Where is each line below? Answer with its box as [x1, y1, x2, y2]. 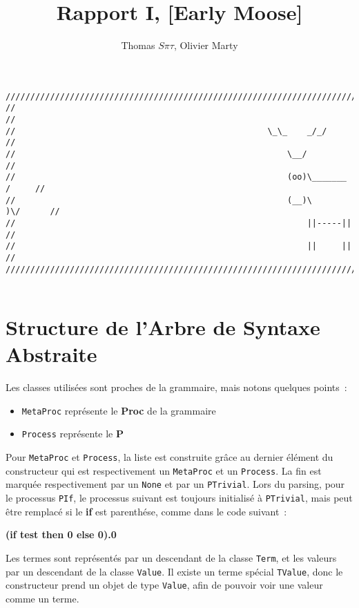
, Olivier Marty [173, 38, 238, 53]
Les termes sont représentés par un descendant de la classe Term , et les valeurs [6, 550, 337, 564]
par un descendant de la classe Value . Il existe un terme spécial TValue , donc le [6, 564, 343, 578]
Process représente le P [21, 426, 124, 441]
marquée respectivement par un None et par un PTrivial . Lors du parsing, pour [6, 477, 345, 491]
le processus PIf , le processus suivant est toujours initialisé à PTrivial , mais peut [6, 491, 353, 505]
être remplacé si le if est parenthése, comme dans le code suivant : [6, 504, 287, 518]
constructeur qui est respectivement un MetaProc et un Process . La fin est [6, 463, 322, 477]
